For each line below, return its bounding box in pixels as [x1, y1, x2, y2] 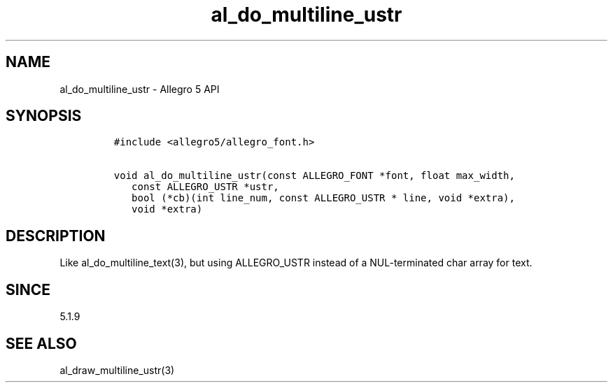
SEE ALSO [6, 334, 77, 352]
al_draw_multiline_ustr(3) [59, 364, 175, 376]
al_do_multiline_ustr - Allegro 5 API [59, 82, 220, 95]
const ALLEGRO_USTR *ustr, [132, 181, 279, 193]
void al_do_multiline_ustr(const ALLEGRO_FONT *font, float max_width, [113, 170, 515, 182]
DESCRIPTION [6, 227, 106, 245]
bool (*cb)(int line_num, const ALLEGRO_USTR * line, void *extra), [132, 192, 515, 204]
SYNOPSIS [6, 107, 82, 125]
